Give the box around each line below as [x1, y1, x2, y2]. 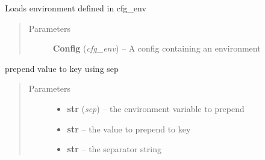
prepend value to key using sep [5, 62, 119, 74]
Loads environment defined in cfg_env [5, 2, 146, 14]
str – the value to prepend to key [67, 122, 191, 135]
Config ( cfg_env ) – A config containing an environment [52, 42, 261, 55]
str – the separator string [67, 143, 162, 155]
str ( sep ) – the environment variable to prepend [67, 102, 245, 114]
